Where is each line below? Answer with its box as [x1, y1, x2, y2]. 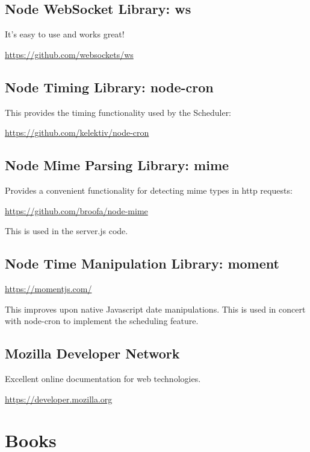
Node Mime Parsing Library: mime [5, 156, 229, 174]
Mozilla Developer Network [5, 344, 180, 363]
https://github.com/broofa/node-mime [5, 204, 148, 217]
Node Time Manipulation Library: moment [5, 254, 279, 273]
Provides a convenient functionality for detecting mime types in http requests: [5, 183, 293, 196]
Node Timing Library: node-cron [5, 77, 214, 96]
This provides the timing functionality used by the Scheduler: [5, 106, 232, 118]
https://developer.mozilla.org [5, 392, 113, 405]
